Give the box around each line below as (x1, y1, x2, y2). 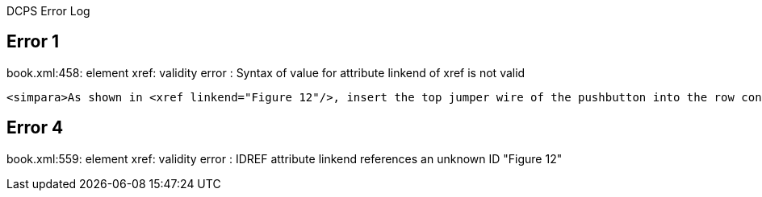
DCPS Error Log (6, 4, 90, 18)
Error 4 (6, 117, 64, 138)
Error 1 (6, 31, 59, 52)
